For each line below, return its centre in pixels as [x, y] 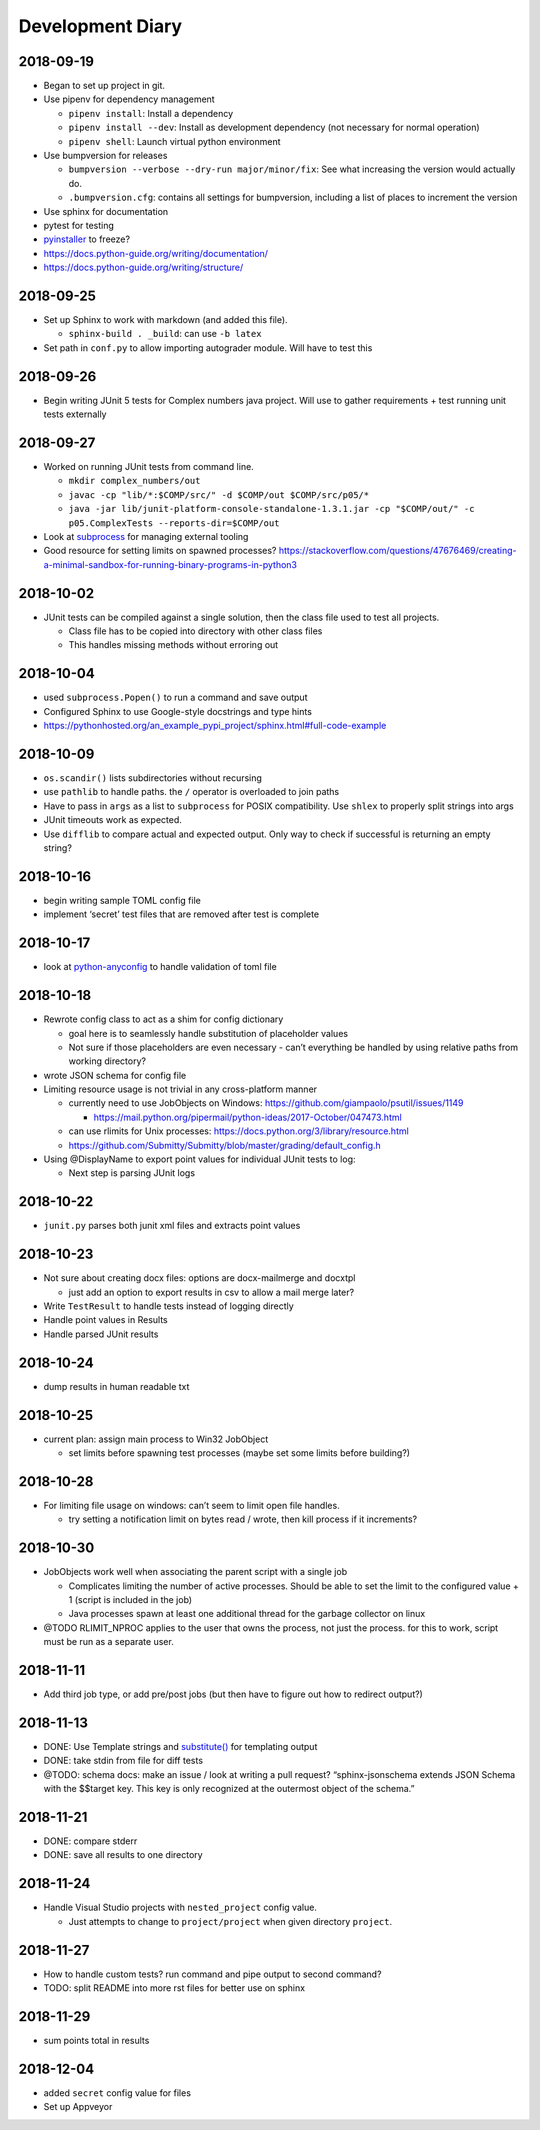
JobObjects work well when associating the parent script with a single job [195, 1572]
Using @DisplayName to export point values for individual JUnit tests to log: [199, 1159]
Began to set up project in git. [104, 86]
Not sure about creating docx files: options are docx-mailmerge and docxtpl [199, 1278]
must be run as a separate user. [108, 1642]
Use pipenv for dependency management [129, 99]
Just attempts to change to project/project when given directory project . [230, 1921]
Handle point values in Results [106, 1320]
